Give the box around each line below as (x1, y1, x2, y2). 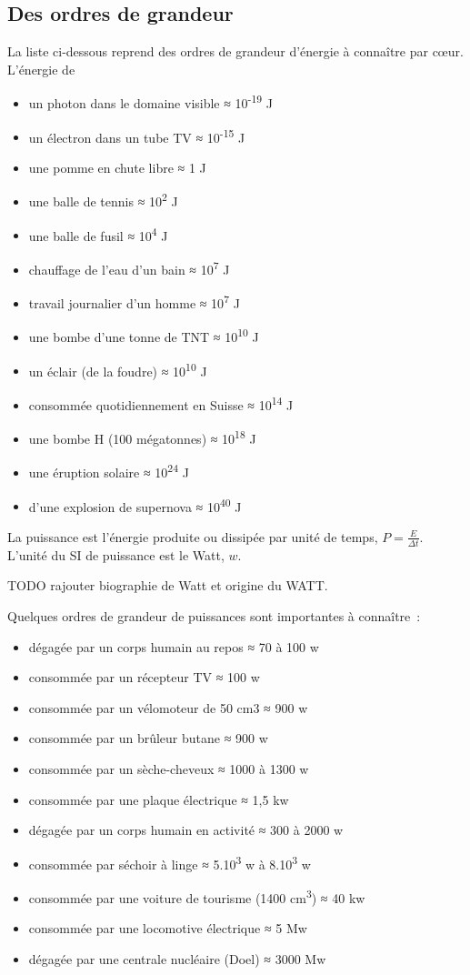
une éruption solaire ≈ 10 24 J (28, 460, 189, 482)
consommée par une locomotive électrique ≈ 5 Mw (28, 919, 307, 938)
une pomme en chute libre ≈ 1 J (28, 157, 206, 176)
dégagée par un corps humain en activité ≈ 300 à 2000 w (28, 820, 344, 839)
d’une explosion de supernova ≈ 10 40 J (28, 494, 242, 516)
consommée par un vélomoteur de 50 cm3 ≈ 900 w (28, 698, 308, 717)
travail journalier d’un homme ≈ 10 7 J (28, 291, 240, 312)
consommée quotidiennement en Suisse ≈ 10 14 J (28, 392, 294, 414)
